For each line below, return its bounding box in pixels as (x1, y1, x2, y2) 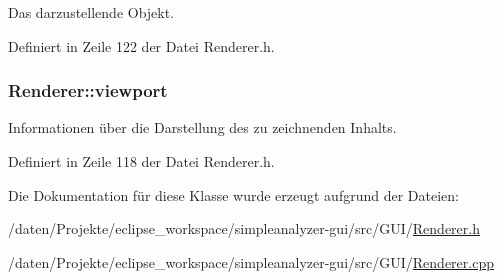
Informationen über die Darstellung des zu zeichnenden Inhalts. (8, 117, 397, 138)
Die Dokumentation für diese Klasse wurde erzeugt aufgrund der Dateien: (8, 184, 459, 205)
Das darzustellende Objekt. (8, 2, 175, 22)
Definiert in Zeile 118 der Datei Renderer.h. (8, 151, 275, 171)
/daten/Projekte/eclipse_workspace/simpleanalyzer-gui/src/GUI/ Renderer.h (8, 218, 480, 239)
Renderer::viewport (8, 78, 168, 103)
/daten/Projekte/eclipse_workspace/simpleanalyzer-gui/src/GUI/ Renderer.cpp (8, 251, 494, 272)
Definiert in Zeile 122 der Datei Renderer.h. (8, 35, 275, 56)
